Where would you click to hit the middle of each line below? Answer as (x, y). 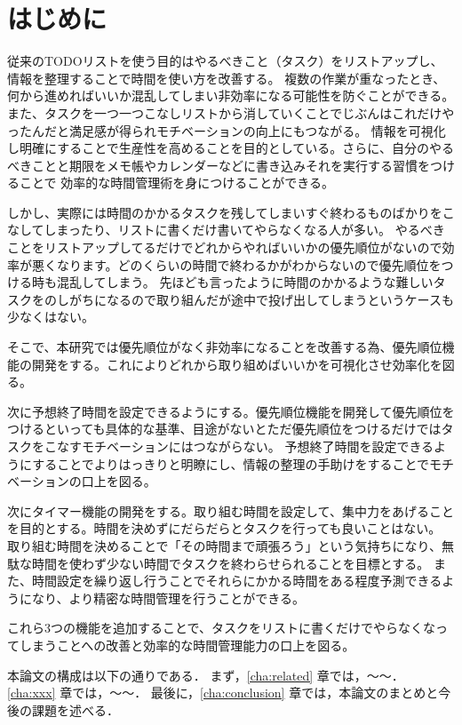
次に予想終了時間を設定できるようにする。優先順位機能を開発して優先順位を (231, 411)
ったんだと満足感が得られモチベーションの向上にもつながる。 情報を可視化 (227, 130)
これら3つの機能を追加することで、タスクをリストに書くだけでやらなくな (222, 628)
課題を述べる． (75, 709)
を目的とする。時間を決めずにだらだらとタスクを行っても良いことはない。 (224, 528)
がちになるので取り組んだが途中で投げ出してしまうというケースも (261, 299)
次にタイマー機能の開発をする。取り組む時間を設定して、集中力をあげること (231, 510)
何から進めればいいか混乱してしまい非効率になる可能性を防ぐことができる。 (231, 96)
